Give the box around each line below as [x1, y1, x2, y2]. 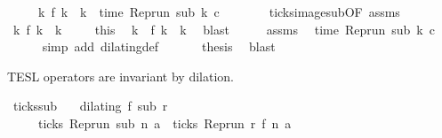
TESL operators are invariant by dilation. [7, 66, 234, 85]
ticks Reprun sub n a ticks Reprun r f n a [37, 113, 292, 132]
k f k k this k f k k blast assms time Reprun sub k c [12, 19, 435, 38]
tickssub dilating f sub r [12, 96, 168, 115]
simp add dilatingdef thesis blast [42, 37, 276, 56]
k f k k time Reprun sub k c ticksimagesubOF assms [37, 3, 400, 20]
